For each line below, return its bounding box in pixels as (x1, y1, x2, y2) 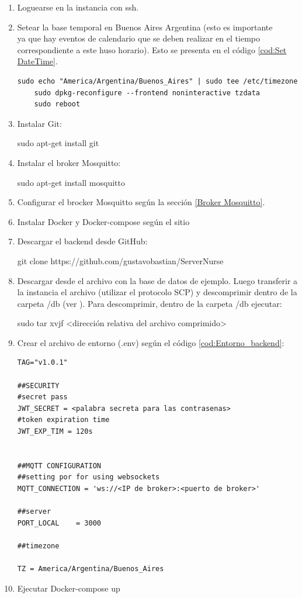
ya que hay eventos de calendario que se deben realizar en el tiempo (17, 32, 260, 44)
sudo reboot (34, 100, 81, 109)
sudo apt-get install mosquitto (17, 176, 125, 188)
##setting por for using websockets (17, 473, 160, 482)
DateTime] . (17, 55, 58, 67)
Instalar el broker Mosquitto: (17, 156, 121, 168)
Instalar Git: (17, 117, 62, 129)
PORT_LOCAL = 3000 (17, 519, 101, 527)
